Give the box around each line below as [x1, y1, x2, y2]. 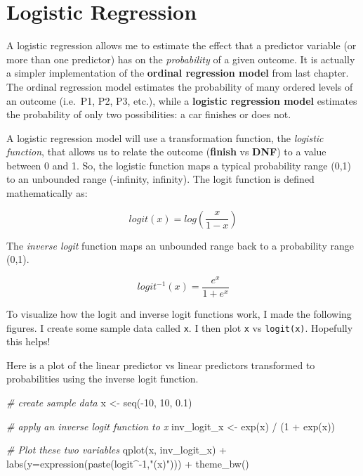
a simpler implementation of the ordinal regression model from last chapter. [6, 65, 349, 80]
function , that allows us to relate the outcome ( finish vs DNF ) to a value [6, 144, 326, 159]
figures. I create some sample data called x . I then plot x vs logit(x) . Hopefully [6, 320, 353, 335]
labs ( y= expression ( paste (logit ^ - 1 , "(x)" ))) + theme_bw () [6, 456, 249, 470]
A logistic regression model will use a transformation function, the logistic [6, 130, 324, 145]
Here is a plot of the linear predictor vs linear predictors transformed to [6, 357, 315, 372]
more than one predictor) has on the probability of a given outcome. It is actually [6, 51, 355, 66]
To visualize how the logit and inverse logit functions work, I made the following [6, 306, 352, 321]
